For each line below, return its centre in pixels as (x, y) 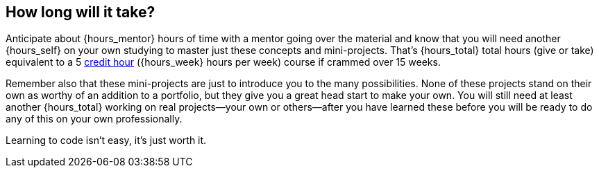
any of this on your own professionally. (94, 119)
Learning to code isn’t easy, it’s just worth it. (106, 140)
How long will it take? (81, 12)
